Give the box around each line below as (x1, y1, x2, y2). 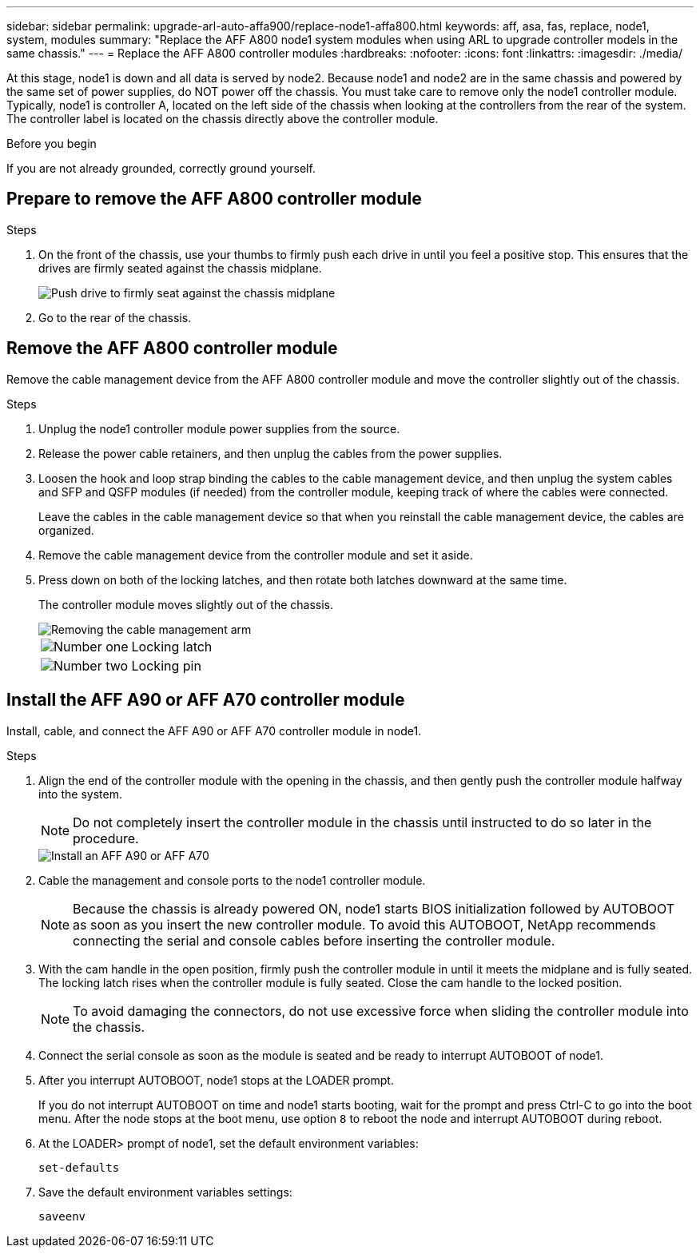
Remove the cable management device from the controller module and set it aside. (38, 547, 473, 562)
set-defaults (38, 1160, 120, 1174)
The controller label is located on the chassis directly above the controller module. (6, 112, 439, 125)
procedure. (73, 830, 139, 846)
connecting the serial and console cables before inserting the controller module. (73, 932, 555, 949)
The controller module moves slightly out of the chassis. (38, 597, 333, 611)
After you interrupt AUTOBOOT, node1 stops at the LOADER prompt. (38, 1073, 394, 1087)
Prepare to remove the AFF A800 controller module (6, 189, 422, 209)
